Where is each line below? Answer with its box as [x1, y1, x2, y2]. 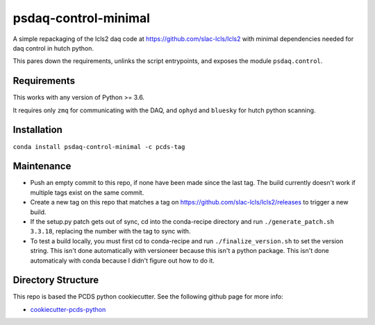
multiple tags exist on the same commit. [30, 188, 144, 197]
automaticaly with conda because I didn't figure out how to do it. [30, 256, 215, 265]
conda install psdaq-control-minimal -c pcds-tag [12, 143, 185, 150]
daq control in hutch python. [12, 44, 94, 52]
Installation [12, 124, 62, 136]
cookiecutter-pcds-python [30, 305, 106, 313]
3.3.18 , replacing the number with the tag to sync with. [30, 227, 191, 236]
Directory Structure [12, 274, 99, 286]
